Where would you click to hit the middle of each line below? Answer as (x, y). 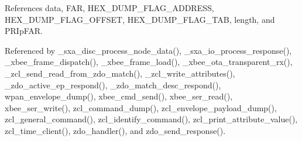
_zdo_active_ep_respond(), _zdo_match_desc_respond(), (113, 85)
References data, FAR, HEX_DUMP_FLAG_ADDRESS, (109, 8)
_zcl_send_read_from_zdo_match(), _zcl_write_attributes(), (120, 73)
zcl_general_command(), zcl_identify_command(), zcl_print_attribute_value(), (151, 119)
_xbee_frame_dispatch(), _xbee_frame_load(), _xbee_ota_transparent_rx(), (149, 62)
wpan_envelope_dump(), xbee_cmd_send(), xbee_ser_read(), (119, 96)
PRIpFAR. (24, 31)
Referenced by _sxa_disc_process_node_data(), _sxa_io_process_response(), (148, 50)
